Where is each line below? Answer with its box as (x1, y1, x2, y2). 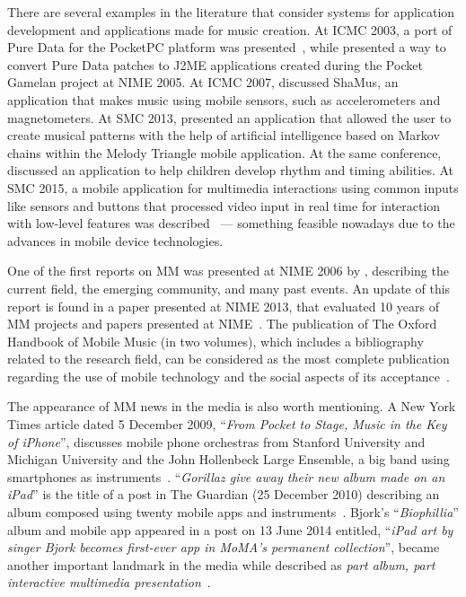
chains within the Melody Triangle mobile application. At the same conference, (7, 143, 442, 162)
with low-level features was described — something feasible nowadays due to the (7, 214, 455, 233)
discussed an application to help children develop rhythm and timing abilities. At (7, 161, 454, 180)
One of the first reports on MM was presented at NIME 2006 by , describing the (7, 261, 449, 280)
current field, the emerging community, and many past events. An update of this (7, 278, 451, 297)
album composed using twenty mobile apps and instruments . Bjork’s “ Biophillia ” (7, 503, 459, 522)
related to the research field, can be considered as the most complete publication (7, 349, 450, 368)
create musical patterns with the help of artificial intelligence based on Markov (7, 126, 440, 145)
